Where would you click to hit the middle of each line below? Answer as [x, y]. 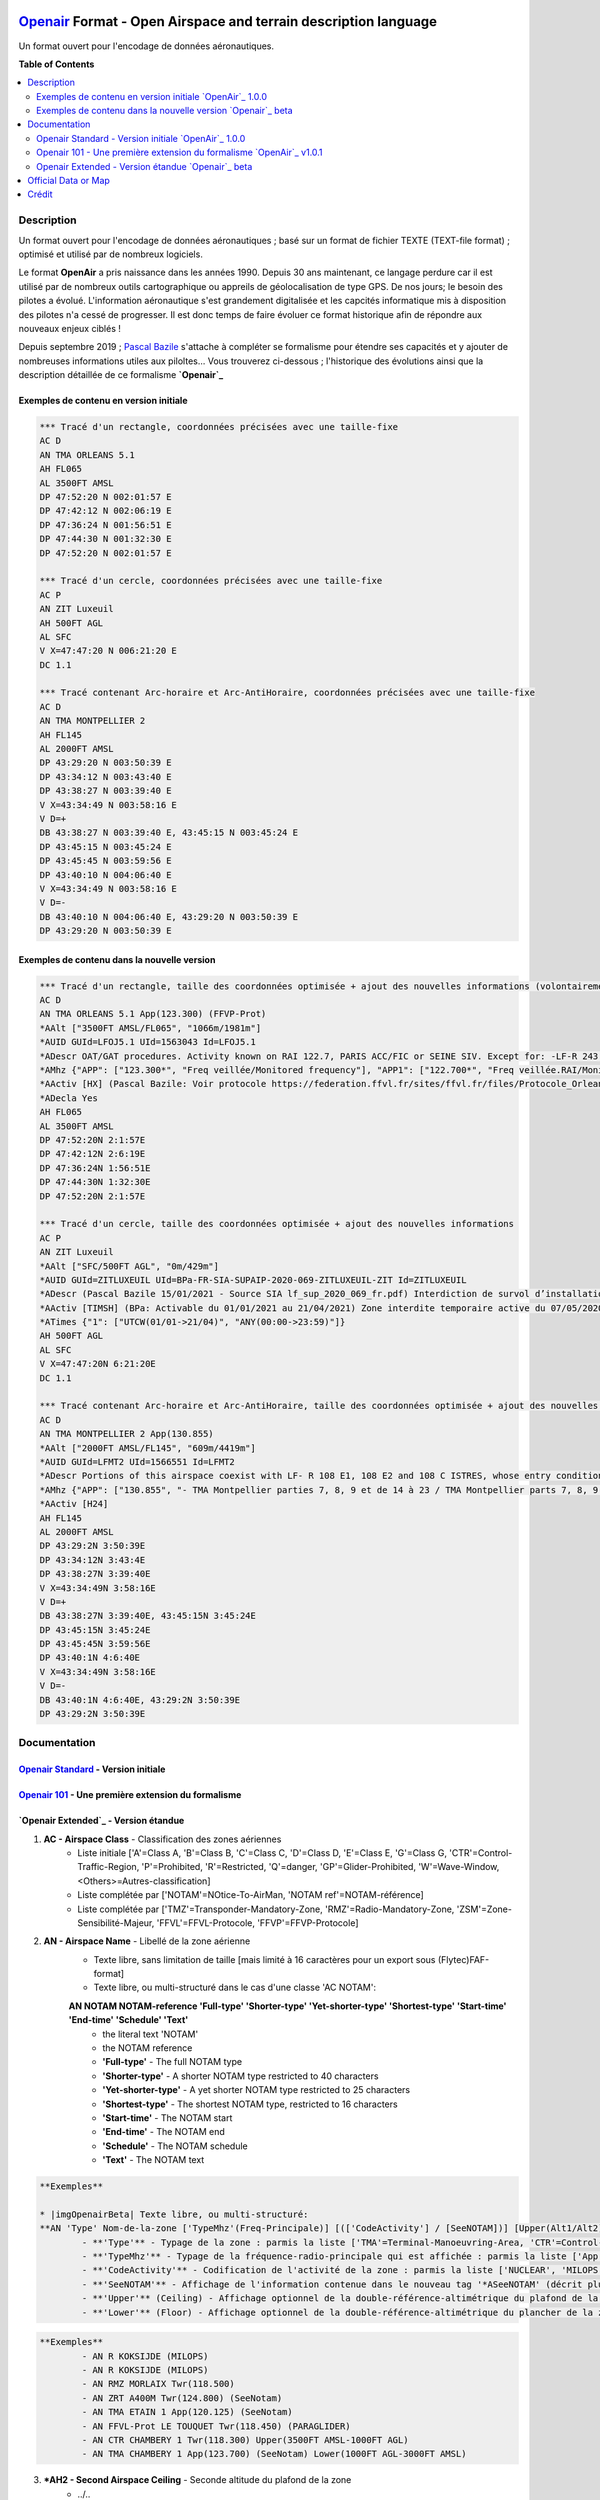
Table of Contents [56, 64]
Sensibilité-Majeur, [116, 1922]
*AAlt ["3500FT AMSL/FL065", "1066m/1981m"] [150, 1028]
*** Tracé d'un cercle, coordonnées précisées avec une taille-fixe [211, 581]
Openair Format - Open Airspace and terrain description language [228, 21]
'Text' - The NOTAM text [153, 2160]
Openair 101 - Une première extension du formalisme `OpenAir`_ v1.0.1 [180, 152]
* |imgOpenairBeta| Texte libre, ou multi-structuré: [174, 2214]
